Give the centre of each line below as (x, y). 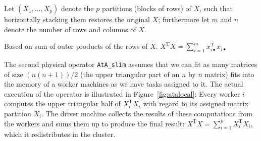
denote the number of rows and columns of (70, 29)
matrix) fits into (229, 74)
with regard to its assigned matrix (196, 103)
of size (14, 74)
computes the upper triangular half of (62, 103)
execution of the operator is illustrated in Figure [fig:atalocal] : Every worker (122, 93)
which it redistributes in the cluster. (60, 134)
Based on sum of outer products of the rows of (76, 46)
